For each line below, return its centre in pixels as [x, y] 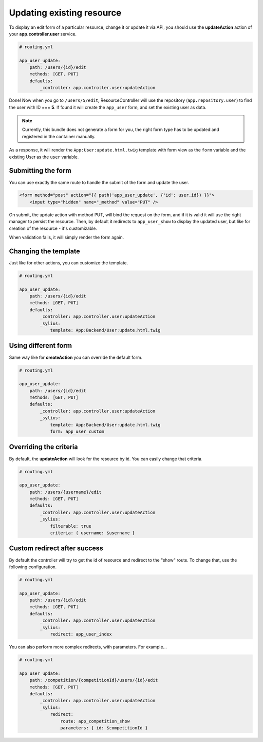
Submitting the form [40, 171]
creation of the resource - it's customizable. [53, 228]
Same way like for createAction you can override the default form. [76, 357]
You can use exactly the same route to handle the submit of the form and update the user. [99, 182]
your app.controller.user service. [43, 34]
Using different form [40, 346]
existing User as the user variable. [44, 157]
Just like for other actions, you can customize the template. [68, 262]
